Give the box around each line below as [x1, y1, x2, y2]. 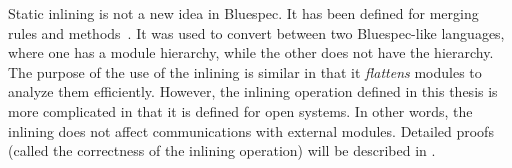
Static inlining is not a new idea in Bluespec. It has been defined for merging [8, 3, 479, 23]
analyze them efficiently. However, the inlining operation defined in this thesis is [8, 81, 498, 102]
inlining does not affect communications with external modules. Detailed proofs [8, 120, 494, 141]
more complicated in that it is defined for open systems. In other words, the [8, 100, 473, 121]
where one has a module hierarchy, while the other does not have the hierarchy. [8, 42, 494, 63]
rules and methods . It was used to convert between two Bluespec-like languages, [8, 22, 505, 43]
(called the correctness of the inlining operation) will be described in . [8, 140, 436, 161]
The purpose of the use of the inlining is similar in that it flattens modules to [8, 61, 482, 82]
